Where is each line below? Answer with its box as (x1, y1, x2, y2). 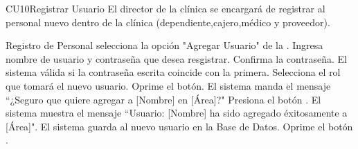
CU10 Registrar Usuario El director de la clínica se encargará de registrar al (6, 1, 325, 15)
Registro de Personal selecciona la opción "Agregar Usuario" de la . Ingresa (6, 38, 323, 52)
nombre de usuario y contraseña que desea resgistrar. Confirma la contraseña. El (6, 51, 347, 66)
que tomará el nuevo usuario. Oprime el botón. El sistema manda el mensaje (6, 78, 331, 92)
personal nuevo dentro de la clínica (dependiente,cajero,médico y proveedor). (6, 14, 330, 29)
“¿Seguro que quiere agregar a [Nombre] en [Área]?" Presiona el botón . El (6, 92, 321, 106)
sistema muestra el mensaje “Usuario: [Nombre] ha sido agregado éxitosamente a (6, 106, 348, 120)
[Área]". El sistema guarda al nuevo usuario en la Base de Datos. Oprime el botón (6, 119, 353, 133)
